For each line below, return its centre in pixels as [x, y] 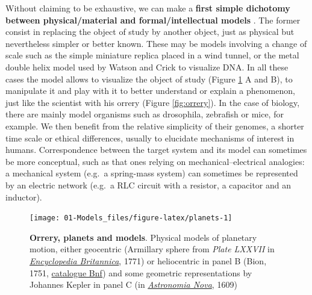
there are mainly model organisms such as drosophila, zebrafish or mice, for [145, 114]
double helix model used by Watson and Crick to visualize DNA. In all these [147, 67]
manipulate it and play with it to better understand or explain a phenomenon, [150, 91]
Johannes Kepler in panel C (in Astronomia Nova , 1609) [133, 284]
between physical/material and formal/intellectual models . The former [153, 20]
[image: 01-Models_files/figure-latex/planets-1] [131, 218]
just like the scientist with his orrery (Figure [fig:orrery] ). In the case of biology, [153, 102]
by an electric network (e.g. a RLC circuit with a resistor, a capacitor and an [148, 185]
